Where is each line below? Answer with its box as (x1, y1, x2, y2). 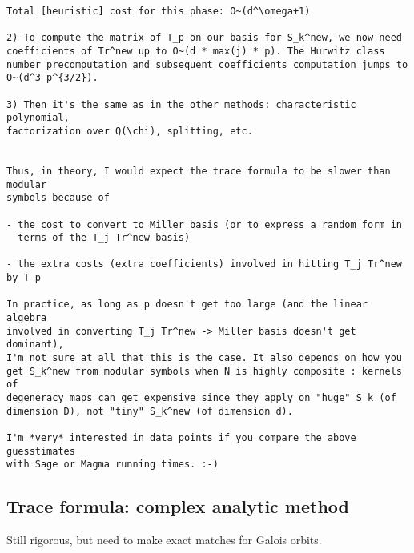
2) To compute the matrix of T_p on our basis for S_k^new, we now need (6, 32, 402, 44)
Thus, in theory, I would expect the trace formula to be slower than (6, 165, 391, 177)
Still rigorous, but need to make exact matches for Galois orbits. (6, 531, 322, 548)
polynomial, (6, 112, 70, 124)
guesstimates (6, 445, 75, 457)
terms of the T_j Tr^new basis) (18, 232, 191, 244)
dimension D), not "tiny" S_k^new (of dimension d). (6, 405, 293, 417)
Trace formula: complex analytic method (6, 494, 350, 519)
